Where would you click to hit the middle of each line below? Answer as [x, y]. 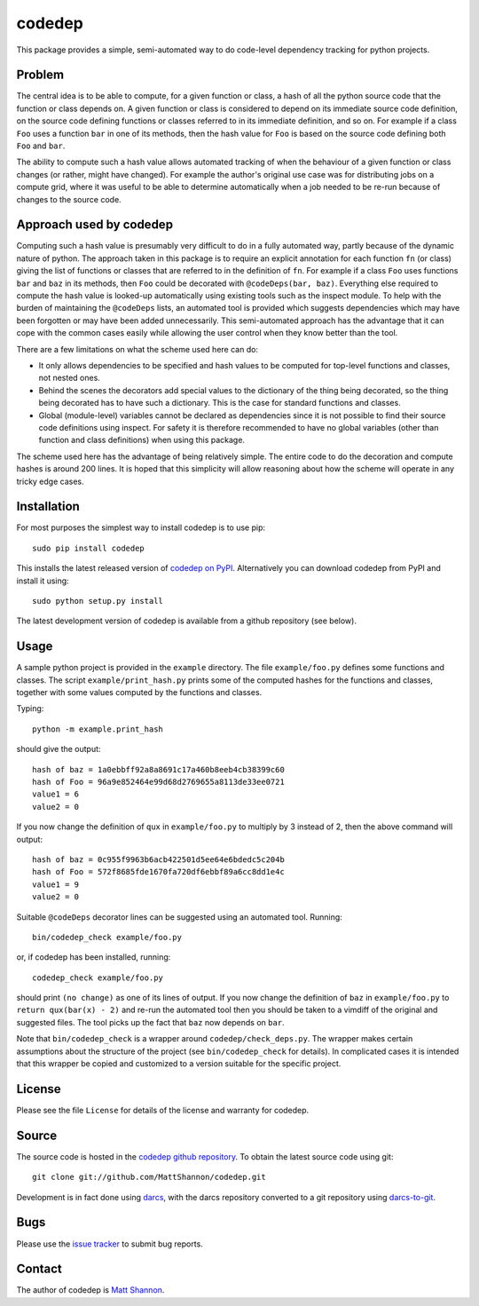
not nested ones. [70, 378]
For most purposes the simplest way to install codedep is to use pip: [141, 527]
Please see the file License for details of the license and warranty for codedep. [163, 1110]
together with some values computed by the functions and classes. [139, 693]
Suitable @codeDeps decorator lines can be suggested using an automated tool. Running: [180, 917]
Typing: [30, 708]
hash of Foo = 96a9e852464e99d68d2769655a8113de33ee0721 [159, 782]
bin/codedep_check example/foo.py [107, 937]
